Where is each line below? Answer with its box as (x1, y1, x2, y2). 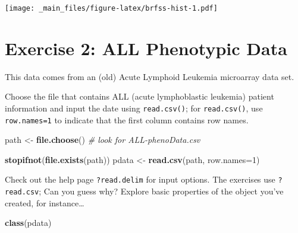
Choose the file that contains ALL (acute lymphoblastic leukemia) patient (5, 90, 274, 103)
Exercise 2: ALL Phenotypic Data (5, 36, 287, 60)
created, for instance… (5, 196, 84, 209)
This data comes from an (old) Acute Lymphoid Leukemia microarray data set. (5, 70, 294, 82)
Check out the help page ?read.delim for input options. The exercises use (5, 173, 275, 186)
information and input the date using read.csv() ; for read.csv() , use (5, 101, 263, 114)
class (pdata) (5, 216, 52, 229)
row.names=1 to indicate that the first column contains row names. (5, 113, 249, 126)
